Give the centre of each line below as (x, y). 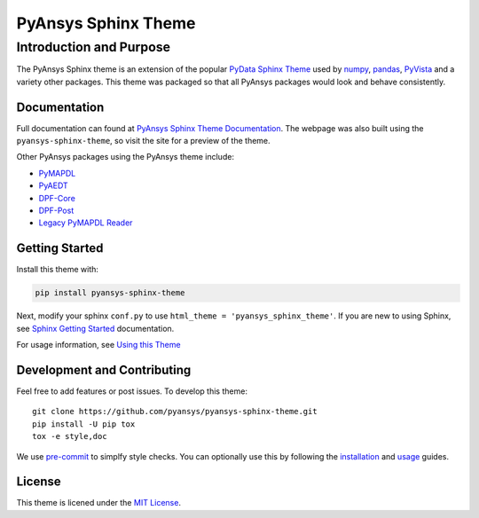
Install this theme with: (58, 270)
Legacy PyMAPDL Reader (86, 223)
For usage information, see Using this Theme (98, 345)
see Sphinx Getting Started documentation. (95, 328)
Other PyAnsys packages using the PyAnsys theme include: (126, 157)
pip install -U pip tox (84, 424)
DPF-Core (57, 198)
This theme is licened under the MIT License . (99, 503)
